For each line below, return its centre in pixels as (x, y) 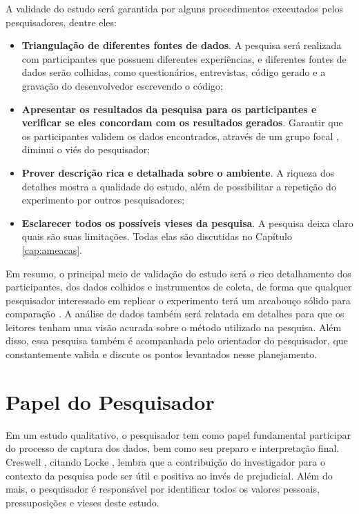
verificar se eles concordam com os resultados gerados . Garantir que (182, 122)
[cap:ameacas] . (52, 249)
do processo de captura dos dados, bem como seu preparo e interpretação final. (173, 448)
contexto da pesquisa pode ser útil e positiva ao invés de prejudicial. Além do (169, 475)
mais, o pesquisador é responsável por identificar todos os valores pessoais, (163, 489)
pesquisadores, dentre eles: (61, 22)
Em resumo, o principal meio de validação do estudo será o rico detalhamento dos (178, 273)
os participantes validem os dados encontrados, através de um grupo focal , (180, 136)
